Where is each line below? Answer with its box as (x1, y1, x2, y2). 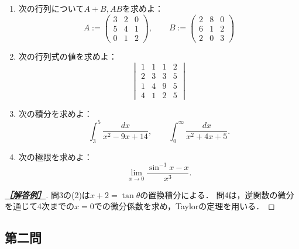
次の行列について (18, 2, 84, 14)
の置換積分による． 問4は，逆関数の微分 (140, 188, 294, 200)
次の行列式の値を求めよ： (18, 50, 117, 62)
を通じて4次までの (5, 200, 74, 212)
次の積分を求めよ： (18, 107, 92, 119)
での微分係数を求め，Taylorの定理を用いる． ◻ (94, 200, 275, 212)
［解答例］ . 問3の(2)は (5, 188, 90, 200)
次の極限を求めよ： (18, 150, 92, 162)
